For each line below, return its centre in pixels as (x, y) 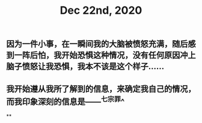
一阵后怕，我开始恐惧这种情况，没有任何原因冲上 (105, 55)
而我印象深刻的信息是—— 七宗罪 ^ (66, 100)
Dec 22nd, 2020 (101, 10)
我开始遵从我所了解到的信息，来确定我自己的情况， (101, 88)
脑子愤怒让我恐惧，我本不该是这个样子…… (85, 67)
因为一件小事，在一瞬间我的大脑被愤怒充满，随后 (97, 44)
